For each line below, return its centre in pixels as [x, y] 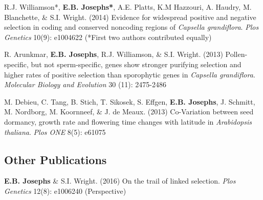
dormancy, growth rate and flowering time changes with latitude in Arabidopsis [128, 121]
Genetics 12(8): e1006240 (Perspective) [65, 191]
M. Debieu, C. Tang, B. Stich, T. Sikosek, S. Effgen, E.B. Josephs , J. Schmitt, [130, 101]
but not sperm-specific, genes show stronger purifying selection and [136, 64]
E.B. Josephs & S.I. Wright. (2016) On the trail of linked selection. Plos [120, 181]
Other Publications [56, 159]
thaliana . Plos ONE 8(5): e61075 [55, 132]
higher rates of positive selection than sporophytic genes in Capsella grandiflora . [130, 74]
